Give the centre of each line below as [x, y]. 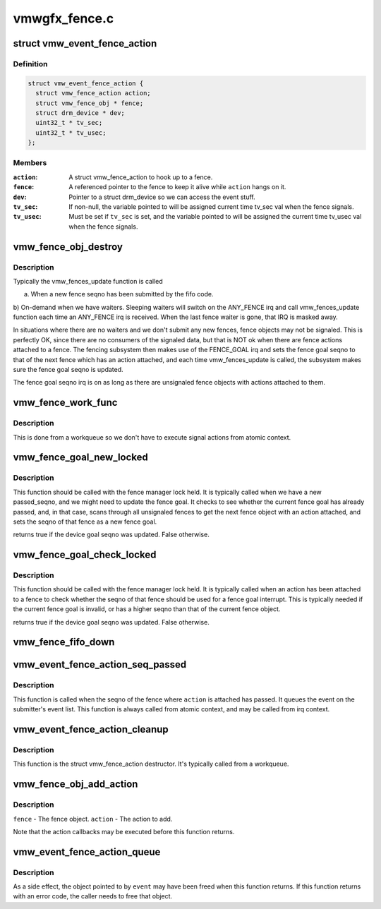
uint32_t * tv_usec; [71, 133]
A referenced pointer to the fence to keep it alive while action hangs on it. [177, 187]
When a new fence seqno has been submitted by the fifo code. [122, 294]
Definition [30, 64]
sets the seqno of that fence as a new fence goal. [85, 522]
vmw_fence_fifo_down [64, 642]
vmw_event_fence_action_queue [87, 851]
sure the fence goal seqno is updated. [68, 370]
